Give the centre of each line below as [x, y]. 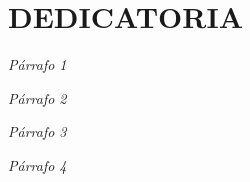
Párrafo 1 [37, 64]
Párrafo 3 [37, 131]
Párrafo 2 [37, 97]
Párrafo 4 [37, 164]
